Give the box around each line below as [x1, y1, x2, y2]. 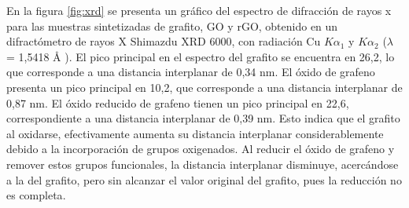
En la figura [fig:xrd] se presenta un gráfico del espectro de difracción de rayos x [6, 2, 392, 18]
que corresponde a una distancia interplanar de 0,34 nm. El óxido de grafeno [6, 64, 375, 80]
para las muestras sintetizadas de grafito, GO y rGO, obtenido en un [6, 17, 338, 34]
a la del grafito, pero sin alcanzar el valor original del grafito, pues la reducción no [6, 171, 402, 188]
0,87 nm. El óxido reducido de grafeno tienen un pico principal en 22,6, [6, 94, 349, 111]
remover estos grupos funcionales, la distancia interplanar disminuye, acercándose [6, 155, 399, 172]
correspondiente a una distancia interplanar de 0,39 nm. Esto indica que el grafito [6, 110, 400, 126]
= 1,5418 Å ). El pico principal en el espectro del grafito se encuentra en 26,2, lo [6, 48, 395, 64]
